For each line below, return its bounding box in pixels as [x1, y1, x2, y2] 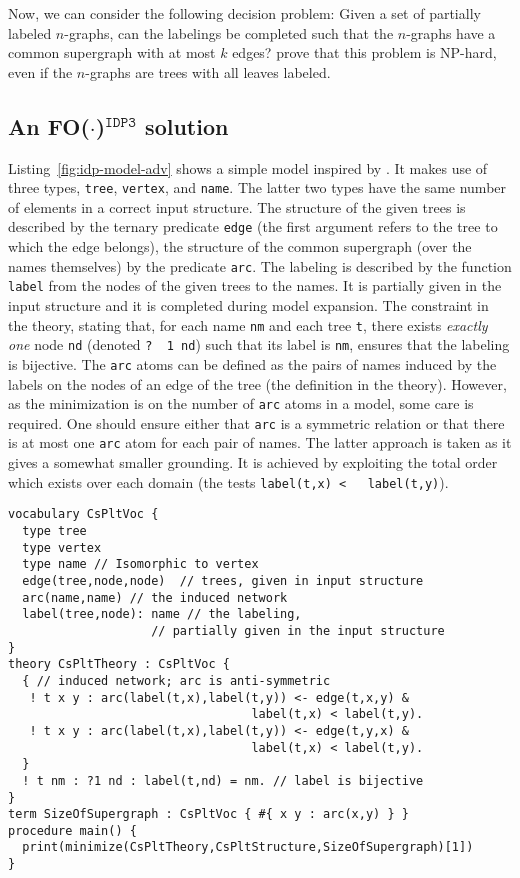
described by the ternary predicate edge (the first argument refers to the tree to [8, 216, 498, 237]
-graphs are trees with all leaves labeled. [85, 61, 331, 82]
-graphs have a [406, 22, 496, 43]
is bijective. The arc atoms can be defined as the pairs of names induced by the [8, 353, 497, 374]
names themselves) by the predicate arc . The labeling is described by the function [8, 255, 512, 276]
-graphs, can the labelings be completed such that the [64, 22, 394, 43]
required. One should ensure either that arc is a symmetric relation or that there [8, 412, 505, 433]
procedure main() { [8, 823, 137, 838]
